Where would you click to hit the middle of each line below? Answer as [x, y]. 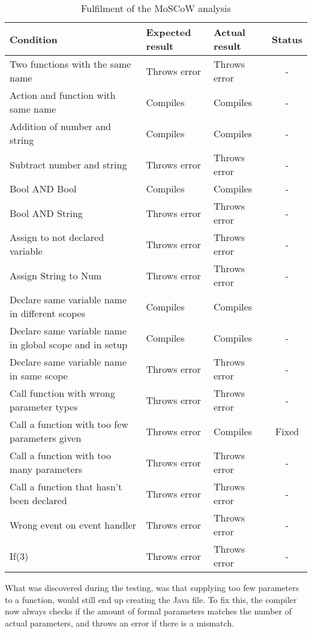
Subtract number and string [68, 164]
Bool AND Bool [43, 189]
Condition [34, 39]
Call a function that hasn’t [66, 486]
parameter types [44, 407]
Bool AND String [46, 213]
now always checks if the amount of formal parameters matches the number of [148, 611]
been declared [38, 500]
